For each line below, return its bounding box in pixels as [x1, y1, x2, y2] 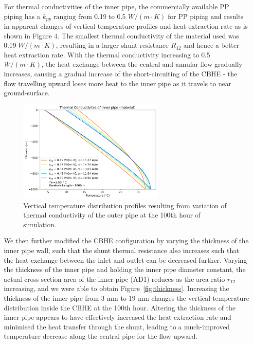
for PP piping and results [168, 11, 244, 21]
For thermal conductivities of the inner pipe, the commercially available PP [4, 1, 229, 11]
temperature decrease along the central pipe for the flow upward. [4, 331, 198, 341]
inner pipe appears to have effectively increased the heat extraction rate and [4, 312, 231, 322]
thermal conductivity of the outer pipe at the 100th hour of [23, 210, 201, 220]
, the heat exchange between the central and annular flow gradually [41, 59, 243, 69]
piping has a [4, 11, 40, 21]
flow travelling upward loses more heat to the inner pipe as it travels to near [4, 78, 232, 88]
